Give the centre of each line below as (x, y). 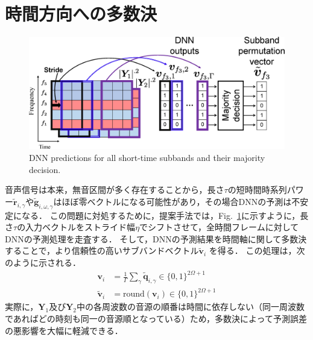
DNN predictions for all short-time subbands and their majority (147, 158)
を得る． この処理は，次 (257, 250)
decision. (45, 169)
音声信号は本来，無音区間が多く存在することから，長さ (115, 190)
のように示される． (43, 262)
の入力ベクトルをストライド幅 (76, 227)
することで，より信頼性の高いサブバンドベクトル (102, 250)
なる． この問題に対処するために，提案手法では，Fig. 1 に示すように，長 (165, 215)
